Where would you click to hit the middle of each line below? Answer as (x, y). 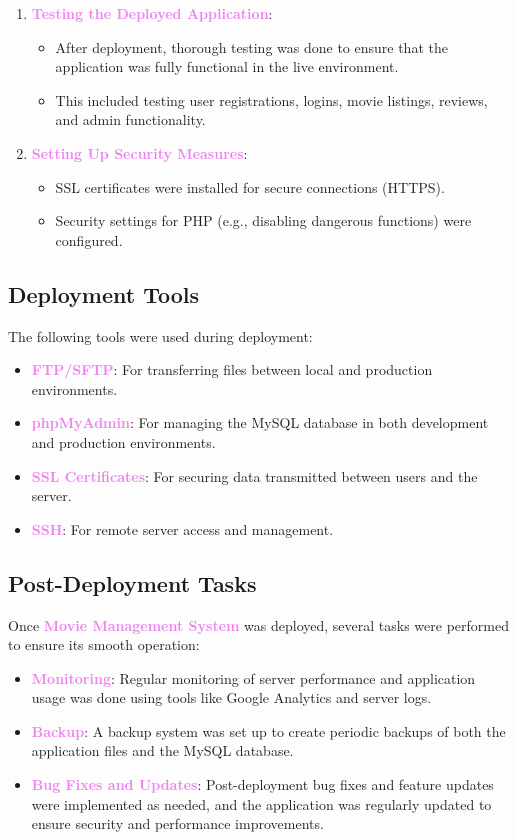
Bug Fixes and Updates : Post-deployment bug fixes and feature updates (262, 784)
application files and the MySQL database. (162, 750)
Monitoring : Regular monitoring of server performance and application (253, 677)
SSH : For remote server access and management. (182, 528)
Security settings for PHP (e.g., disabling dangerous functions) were (263, 220)
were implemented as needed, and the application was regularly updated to (261, 803)
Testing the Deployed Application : (152, 13)
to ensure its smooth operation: (104, 644)
